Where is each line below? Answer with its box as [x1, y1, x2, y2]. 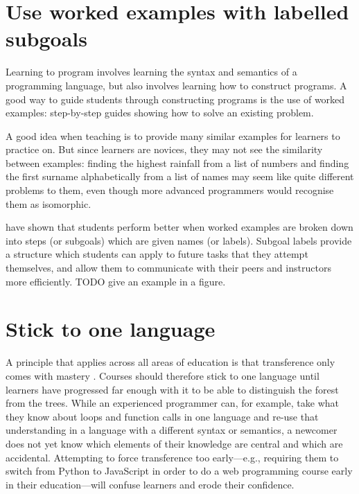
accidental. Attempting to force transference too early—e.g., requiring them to [6, 450, 339, 464]
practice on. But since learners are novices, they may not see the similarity [6, 142, 323, 157]
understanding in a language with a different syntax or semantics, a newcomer [6, 423, 338, 437]
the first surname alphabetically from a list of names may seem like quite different [6, 169, 354, 184]
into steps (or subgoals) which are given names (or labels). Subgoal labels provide [6, 233, 352, 247]
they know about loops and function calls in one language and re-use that [6, 409, 319, 423]
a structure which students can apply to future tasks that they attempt [6, 247, 308, 261]
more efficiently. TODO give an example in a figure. [6, 274, 226, 288]
